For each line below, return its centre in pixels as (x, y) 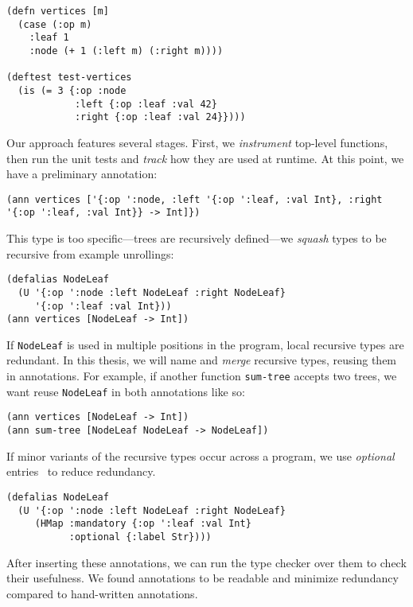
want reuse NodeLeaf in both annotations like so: (126, 391)
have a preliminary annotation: (82, 174)
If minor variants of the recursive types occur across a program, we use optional (201, 455)
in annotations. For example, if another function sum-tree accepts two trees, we (202, 376)
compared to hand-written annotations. (102, 593)
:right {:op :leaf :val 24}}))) (160, 117)
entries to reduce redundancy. (81, 471)
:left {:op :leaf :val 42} (146, 104)
